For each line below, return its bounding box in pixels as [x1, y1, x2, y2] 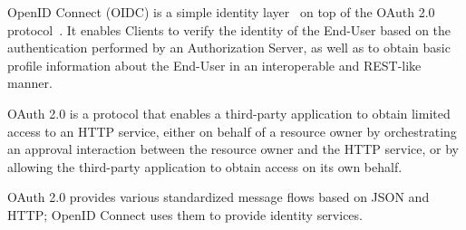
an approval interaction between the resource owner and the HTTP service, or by [7, 139, 459, 158]
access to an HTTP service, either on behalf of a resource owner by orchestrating [7, 121, 457, 140]
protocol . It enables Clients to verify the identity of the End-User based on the [7, 20, 451, 39]
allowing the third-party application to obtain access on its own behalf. [7, 157, 403, 176]
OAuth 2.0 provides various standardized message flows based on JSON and [7, 187, 430, 206]
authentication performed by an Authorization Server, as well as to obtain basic [7, 38, 451, 57]
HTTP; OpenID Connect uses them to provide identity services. [7, 205, 363, 224]
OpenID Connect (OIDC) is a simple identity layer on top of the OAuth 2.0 [7, 3, 435, 21]
